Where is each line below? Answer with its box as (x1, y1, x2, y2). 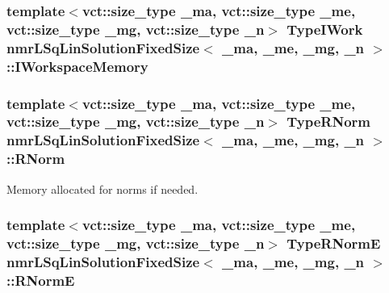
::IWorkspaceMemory (6, 56, 148, 76)
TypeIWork (287, 19, 363, 39)
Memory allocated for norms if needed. (6, 180, 199, 197)
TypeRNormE (287, 233, 381, 253)
